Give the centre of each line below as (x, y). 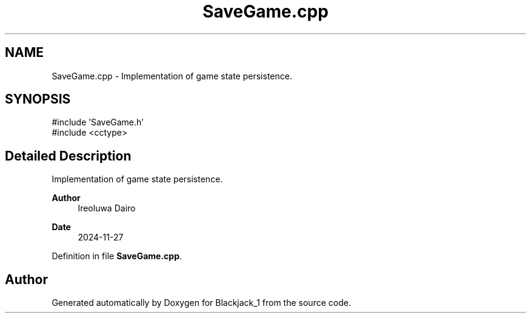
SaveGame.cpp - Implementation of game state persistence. (172, 76)
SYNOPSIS (38, 99)
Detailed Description (68, 156)
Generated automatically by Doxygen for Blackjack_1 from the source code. (201, 303)
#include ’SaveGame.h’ (98, 122)
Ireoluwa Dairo (107, 208)
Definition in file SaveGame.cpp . (117, 256)
